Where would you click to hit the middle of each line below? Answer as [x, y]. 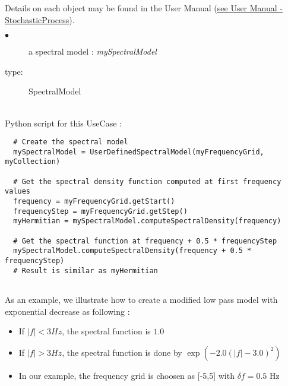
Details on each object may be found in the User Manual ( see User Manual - [144, 8]
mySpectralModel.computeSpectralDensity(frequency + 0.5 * [132, 251]
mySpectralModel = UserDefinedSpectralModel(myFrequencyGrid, [139, 152]
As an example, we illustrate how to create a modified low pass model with [141, 299]
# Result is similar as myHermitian [86, 270]
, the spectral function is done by [122, 352]
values [18, 192]
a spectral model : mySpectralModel [93, 51]
